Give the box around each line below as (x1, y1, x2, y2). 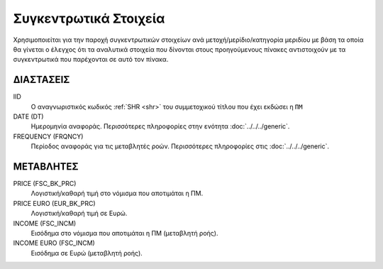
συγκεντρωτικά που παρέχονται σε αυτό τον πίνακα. (13, 55, 169, 64)
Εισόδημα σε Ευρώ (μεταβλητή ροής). (30, 248, 143, 257)
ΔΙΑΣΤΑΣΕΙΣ (13, 74, 70, 86)
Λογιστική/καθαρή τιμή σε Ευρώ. (30, 209, 128, 218)
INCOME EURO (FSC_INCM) (13, 238, 95, 248)
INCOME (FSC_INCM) (13, 219, 77, 227)
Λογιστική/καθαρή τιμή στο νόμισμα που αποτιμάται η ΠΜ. (30, 189, 204, 198)
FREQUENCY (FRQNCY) (13, 132, 84, 141)
